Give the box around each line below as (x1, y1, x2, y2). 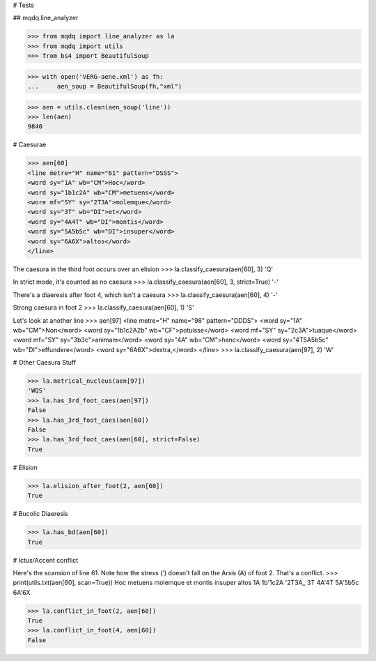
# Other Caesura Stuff (13, 358, 77, 367)
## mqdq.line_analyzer (13, 14, 79, 22)
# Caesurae (13, 140, 47, 149)
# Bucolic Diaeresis (13, 510, 69, 518)
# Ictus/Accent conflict (13, 556, 79, 564)
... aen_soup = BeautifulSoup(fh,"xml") (27, 82, 182, 91)
